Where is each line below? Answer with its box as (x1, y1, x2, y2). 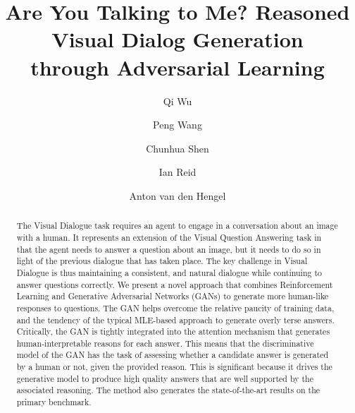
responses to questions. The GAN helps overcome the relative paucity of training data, (16, 301, 335, 313)
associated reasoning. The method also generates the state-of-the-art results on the (16, 384, 320, 396)
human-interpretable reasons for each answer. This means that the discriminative (16, 337, 314, 349)
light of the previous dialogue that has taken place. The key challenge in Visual (16, 255, 308, 267)
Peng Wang (153, 117, 202, 132)
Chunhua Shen (146, 140, 209, 155)
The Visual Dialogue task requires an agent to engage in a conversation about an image (16, 220, 338, 232)
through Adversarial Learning (30, 52, 325, 81)
